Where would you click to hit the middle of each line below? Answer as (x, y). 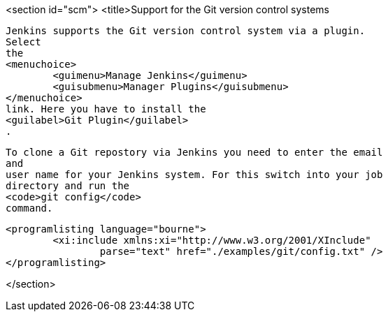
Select (23, 42)
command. (29, 208)
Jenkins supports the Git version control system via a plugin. (186, 31)
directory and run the (68, 186)
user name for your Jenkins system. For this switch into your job (194, 175)
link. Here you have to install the (106, 109)
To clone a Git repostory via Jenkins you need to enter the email (194, 152)
